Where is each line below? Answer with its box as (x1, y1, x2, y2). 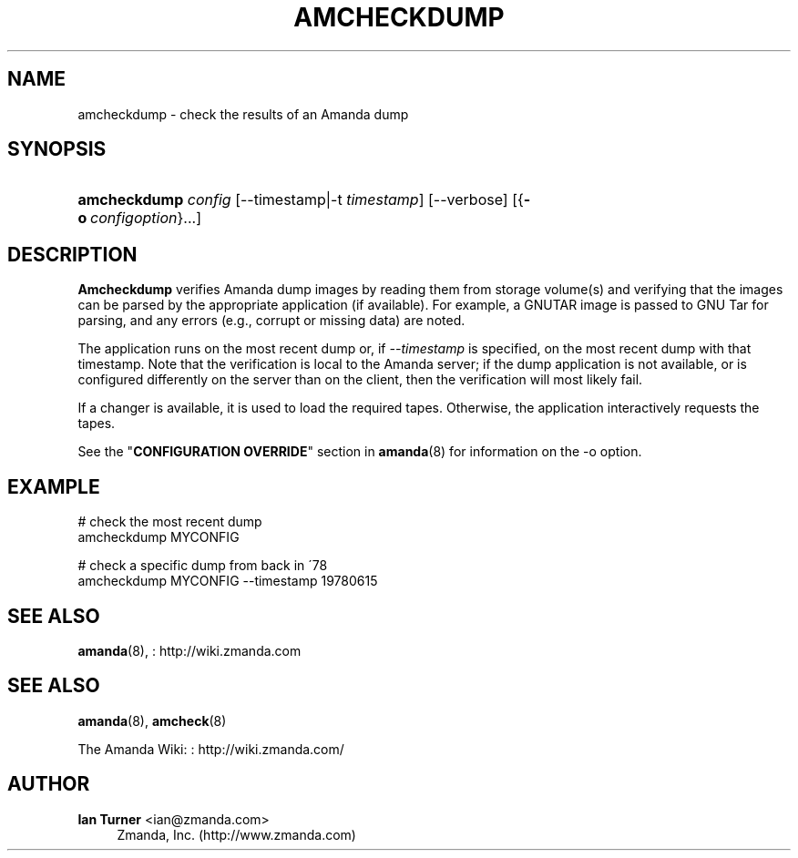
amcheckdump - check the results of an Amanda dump (77, 106, 409, 122)
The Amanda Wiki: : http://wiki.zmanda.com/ (77, 741, 344, 757)
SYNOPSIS (7, 138, 107, 161)
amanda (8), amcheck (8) (77, 712, 227, 729)
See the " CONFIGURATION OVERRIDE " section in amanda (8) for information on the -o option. (77, 444, 642, 460)
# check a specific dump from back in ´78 (77, 557, 328, 574)
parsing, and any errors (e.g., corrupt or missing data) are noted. (77, 312, 465, 329)
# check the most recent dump (77, 514, 262, 530)
